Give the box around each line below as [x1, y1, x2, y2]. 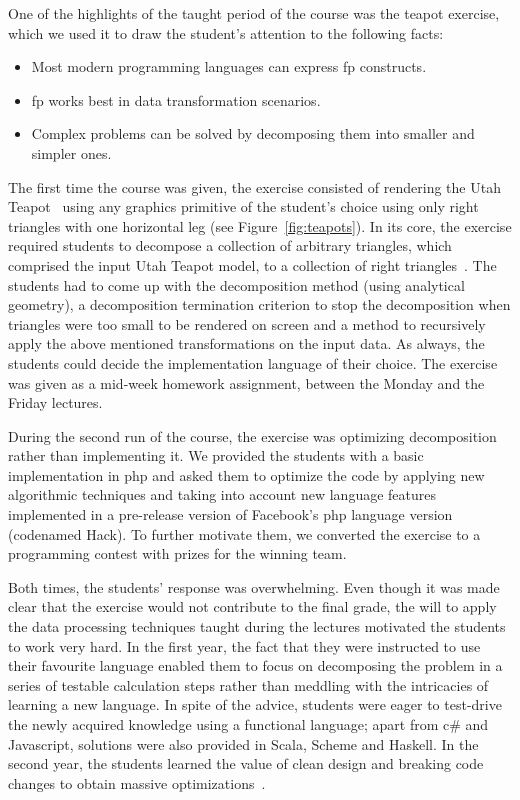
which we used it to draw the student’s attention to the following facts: [8, 22, 444, 43]
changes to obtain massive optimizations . [8, 772, 266, 793]
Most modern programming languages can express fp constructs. [31, 56, 427, 77]
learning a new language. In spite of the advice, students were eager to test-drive [8, 694, 502, 715]
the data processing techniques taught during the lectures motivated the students [8, 616, 506, 637]
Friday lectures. [8, 392, 103, 413]
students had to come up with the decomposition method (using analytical [8, 274, 465, 295]
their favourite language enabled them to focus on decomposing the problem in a [8, 655, 503, 676]
